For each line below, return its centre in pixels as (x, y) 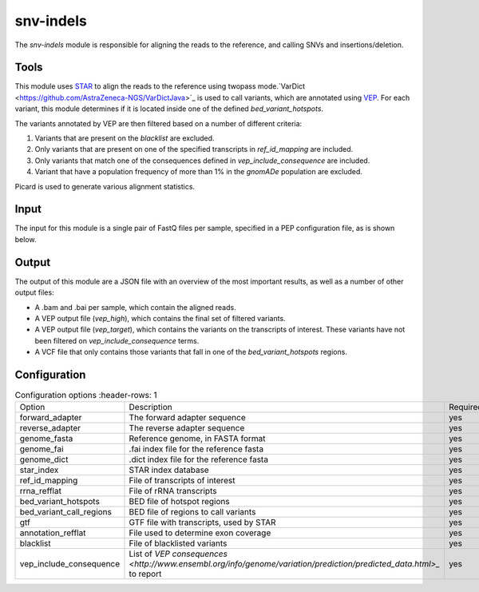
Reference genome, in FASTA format (197, 439)
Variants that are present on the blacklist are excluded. (125, 138)
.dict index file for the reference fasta (199, 459)
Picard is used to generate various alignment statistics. (105, 186)
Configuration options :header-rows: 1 (86, 395)
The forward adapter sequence (188, 418)
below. (26, 239)
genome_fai (42, 449)
